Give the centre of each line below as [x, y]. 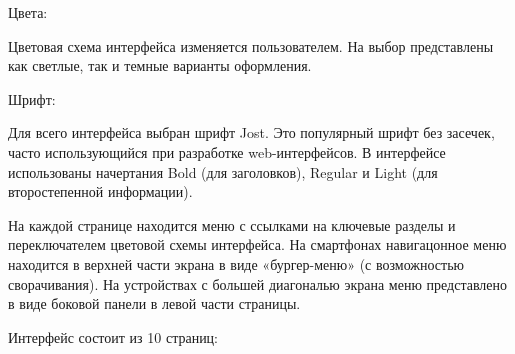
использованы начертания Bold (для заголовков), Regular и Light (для [223, 171]
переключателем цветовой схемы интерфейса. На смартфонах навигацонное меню [257, 244]
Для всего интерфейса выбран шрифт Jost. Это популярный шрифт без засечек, [251, 132]
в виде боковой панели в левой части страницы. [154, 303]
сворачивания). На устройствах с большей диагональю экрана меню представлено [258, 283]
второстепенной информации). [100, 191]
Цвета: [28, 12]
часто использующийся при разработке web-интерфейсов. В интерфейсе [227, 151]
